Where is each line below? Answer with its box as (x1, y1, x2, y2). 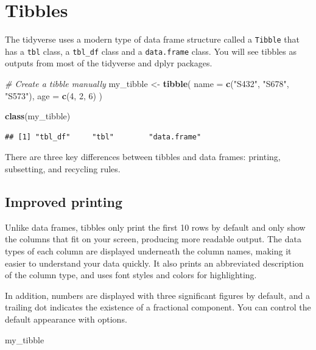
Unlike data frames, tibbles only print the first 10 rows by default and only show (5, 220, 306, 233)
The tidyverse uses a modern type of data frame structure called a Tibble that (5, 33, 300, 46)
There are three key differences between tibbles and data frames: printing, (5, 150, 281, 163)
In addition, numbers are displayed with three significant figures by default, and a (5, 289, 311, 301)
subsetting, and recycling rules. (5, 163, 121, 175)
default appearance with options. (5, 312, 127, 325)
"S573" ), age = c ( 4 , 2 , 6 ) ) (5, 89, 103, 102)
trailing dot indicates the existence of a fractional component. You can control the (5, 301, 311, 313)
